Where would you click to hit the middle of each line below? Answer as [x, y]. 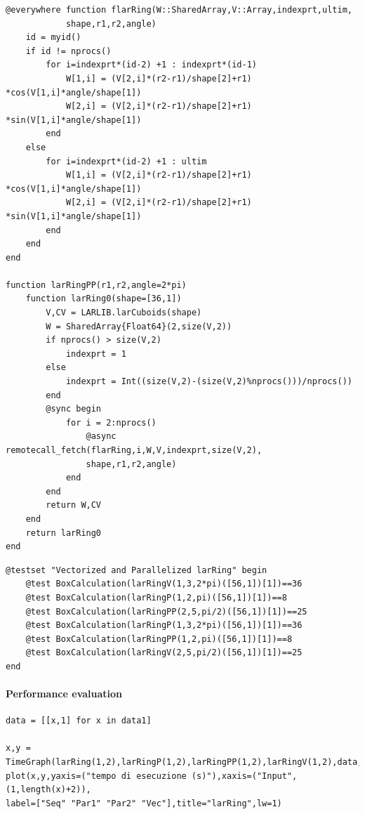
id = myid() [53, 38]
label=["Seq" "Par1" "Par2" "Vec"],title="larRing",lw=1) [144, 803]
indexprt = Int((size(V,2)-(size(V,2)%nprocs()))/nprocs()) [209, 382]
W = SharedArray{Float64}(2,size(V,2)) [139, 326]
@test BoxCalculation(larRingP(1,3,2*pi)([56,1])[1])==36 [164, 625]
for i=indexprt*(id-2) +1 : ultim [126, 161]
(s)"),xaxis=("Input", [244, 776]
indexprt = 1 [96, 354]
